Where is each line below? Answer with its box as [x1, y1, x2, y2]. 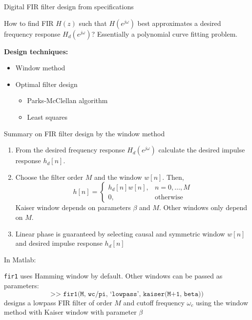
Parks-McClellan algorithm [27, 95, 108, 106]
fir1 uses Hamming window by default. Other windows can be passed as [4, 271, 223, 281]
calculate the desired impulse [158, 145, 245, 155]
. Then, [162, 171, 184, 182]
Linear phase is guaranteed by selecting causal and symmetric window [15, 228, 225, 238]
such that [79, 18, 107, 28]
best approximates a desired [137, 18, 221, 28]
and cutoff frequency [123, 297, 185, 307]
